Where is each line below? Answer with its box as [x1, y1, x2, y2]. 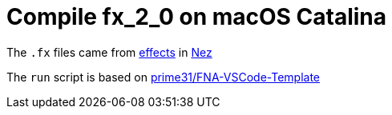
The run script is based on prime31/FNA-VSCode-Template [6, 69, 321, 84]
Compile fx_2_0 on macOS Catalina [6, 3, 387, 30]
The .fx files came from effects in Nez [6, 45, 212, 59]
